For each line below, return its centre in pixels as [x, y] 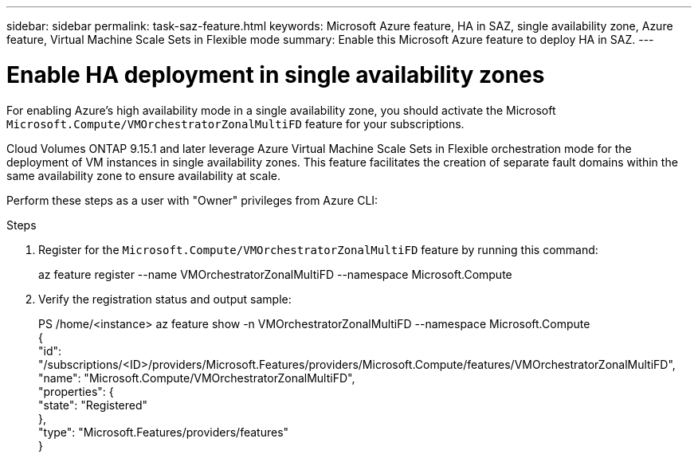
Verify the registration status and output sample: [165, 299]
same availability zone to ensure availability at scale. [143, 175]
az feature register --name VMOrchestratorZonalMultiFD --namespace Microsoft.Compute [275, 274]
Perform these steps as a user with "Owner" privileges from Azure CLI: [192, 200]
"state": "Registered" [93, 405]
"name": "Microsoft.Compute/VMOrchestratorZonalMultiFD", [197, 378]
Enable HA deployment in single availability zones [276, 74]
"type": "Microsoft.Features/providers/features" [164, 432]
